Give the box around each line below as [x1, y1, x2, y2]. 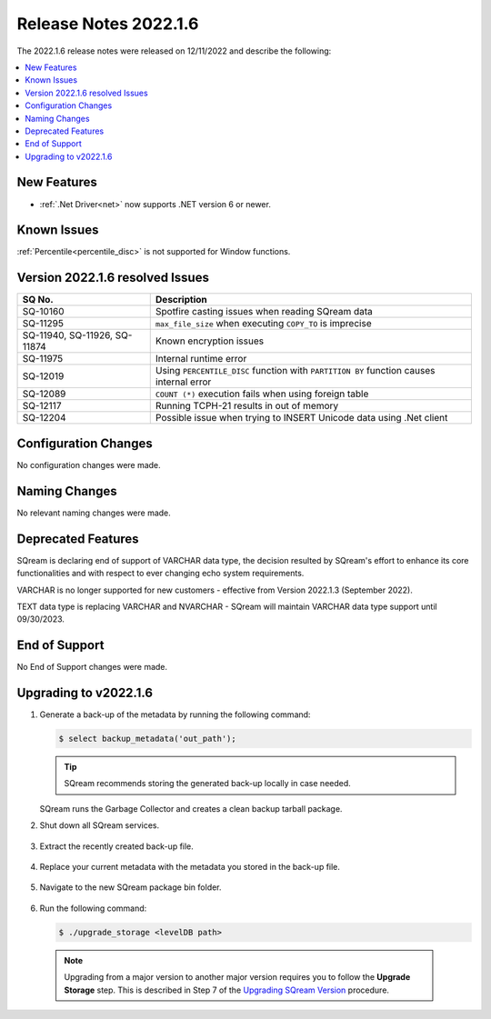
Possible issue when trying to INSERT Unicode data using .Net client [155, 412, 448, 425]
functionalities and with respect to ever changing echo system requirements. [16, 568, 305, 579]
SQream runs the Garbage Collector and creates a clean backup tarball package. [39, 803, 343, 814]
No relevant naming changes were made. [16, 507, 172, 518]
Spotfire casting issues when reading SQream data [155, 305, 373, 318]
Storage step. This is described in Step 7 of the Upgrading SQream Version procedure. [64, 984, 390, 995]
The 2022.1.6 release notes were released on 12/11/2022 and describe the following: [16, 45, 332, 56]
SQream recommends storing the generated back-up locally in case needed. [64, 778, 352, 789]
